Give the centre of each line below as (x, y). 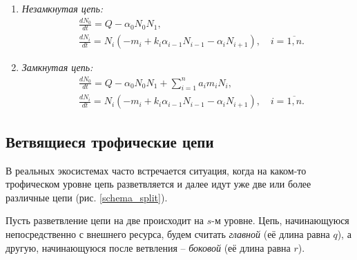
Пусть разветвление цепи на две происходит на (105, 220)
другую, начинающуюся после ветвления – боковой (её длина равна (148, 247)
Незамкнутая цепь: (62, 8)
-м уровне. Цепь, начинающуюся (280, 220)
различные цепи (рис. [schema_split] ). (87, 197)
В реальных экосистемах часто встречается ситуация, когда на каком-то (156, 170)
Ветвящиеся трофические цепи (110, 141)
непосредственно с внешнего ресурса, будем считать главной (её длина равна (168, 233)
